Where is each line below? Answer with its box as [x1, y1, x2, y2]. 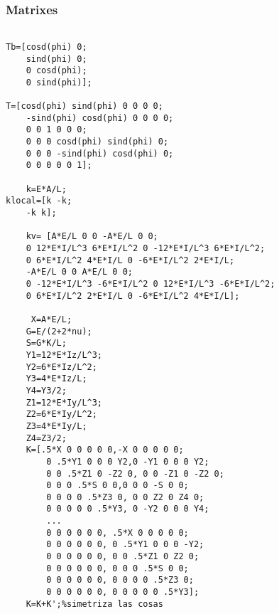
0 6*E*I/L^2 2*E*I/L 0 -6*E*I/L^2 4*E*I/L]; [26, 290, 240, 301]
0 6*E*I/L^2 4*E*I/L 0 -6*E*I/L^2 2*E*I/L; [26, 255, 235, 265]
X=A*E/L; [31, 314, 72, 324]
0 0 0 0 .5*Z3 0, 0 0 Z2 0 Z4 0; [46, 492, 204, 502]
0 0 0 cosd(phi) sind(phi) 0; [26, 137, 169, 147]
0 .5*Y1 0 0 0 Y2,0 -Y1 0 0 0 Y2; [46, 456, 209, 467]
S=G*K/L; [26, 338, 67, 349]
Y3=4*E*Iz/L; [26, 374, 87, 384]
